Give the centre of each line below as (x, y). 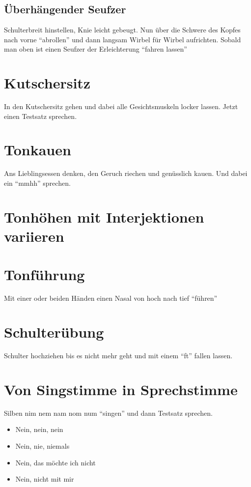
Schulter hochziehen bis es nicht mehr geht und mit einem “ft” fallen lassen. (118, 356)
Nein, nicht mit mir (45, 479)
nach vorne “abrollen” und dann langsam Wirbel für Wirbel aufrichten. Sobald (123, 39)
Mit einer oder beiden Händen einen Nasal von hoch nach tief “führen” (111, 298)
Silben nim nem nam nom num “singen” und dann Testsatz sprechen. (109, 413)
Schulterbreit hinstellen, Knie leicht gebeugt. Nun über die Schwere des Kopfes (122, 30)
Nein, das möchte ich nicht (56, 462)
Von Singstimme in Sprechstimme (121, 389)
